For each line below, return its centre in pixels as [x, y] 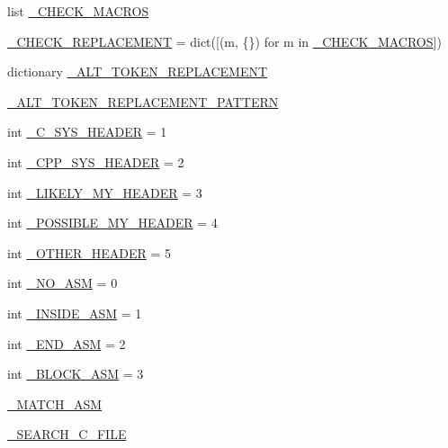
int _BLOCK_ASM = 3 [76, 374]
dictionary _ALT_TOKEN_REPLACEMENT [138, 72]
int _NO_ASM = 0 [63, 283]
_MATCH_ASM [55, 403]
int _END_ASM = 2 [67, 343]
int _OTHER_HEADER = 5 [90, 252]
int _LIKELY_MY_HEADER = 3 [105, 192]
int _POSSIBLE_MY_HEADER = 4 [112, 223]
